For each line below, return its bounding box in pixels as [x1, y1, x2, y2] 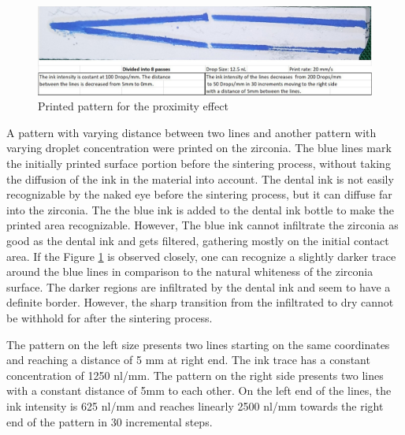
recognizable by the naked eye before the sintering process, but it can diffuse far [6, 186, 392, 203]
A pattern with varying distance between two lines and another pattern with [6, 124, 377, 140]
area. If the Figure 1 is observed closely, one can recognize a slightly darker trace [6, 247, 396, 264]
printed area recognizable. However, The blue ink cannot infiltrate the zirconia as [6, 217, 399, 233]
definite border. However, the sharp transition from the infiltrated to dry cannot [6, 294, 394, 310]
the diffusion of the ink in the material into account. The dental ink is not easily [6, 170, 394, 187]
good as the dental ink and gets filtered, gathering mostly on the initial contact [6, 232, 389, 248]
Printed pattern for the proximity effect [38, 98, 229, 114]
